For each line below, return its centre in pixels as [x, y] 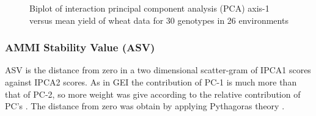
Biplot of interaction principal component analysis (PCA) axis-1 [149, 8]
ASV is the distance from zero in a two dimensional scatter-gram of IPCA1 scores [158, 70]
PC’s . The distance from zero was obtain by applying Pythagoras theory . [145, 106]
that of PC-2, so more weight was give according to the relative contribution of [153, 94]
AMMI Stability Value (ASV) [80, 47]
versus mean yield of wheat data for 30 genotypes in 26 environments [159, 20]
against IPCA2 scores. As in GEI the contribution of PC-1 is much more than [151, 82]
